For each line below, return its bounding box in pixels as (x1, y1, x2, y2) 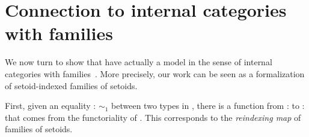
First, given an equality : (5, 99, 96, 112)
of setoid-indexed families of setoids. (5, 79, 138, 92)
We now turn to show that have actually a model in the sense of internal (5, 56, 272, 68)
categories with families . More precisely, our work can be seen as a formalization (5, 67, 305, 80)
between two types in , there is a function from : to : (111, 99, 305, 112)
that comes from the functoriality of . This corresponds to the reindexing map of (5, 111, 301, 123)
